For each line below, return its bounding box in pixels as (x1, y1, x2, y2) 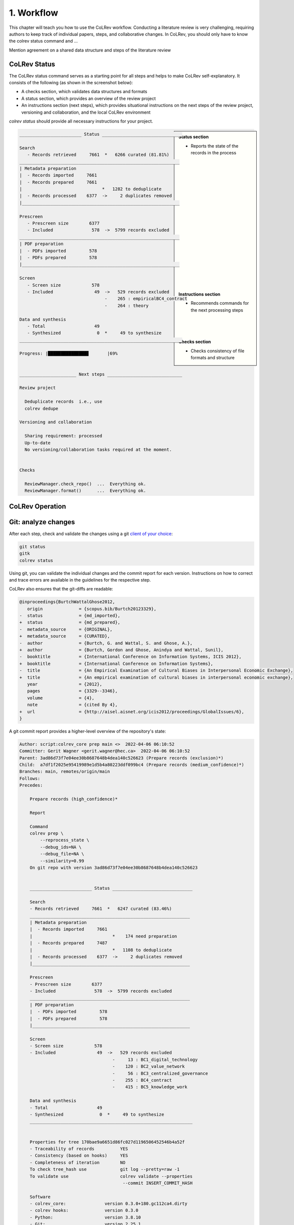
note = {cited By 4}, (27, 702, 118, 708)
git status (19, 544, 46, 549)
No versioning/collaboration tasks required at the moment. (24, 446, 172, 452)
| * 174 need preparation (29, 933, 177, 939)
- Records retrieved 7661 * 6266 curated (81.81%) (27, 152, 170, 158)
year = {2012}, (27, 681, 102, 687)
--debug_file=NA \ (40, 851, 84, 857)
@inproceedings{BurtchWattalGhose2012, (19, 599, 115, 605)
